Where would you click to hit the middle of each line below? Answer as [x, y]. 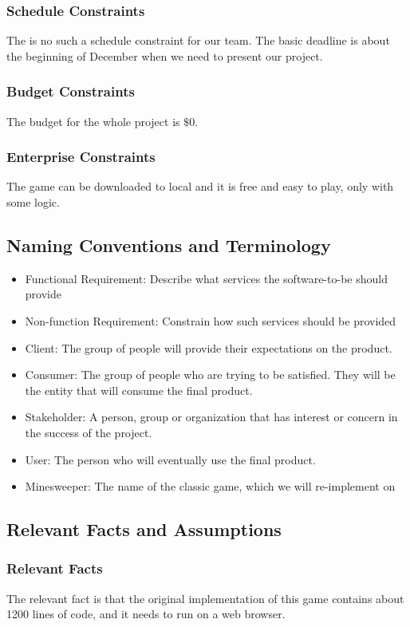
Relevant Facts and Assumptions [144, 529]
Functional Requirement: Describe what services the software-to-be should [206, 278]
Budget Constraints [71, 91]
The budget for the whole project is [93, 121]
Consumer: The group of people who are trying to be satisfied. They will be [210, 375]
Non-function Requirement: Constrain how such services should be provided [211, 321]
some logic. [33, 202]
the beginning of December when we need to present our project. [165, 55]
